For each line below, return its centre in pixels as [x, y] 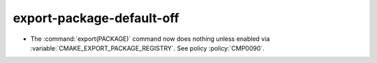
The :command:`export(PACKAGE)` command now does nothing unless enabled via [150, 39]
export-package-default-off [96, 18]
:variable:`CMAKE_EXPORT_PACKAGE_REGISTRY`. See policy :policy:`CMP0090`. [147, 48]
